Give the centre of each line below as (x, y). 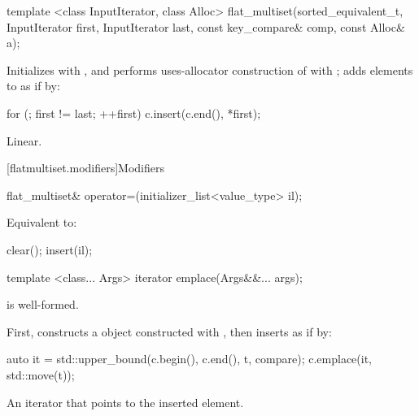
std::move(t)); (41, 374)
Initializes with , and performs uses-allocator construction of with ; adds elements (210, 69)
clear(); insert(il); (50, 249)
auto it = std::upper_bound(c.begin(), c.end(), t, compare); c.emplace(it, (189, 359)
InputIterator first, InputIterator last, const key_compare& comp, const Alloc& (206, 26)
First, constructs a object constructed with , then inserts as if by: (169, 331)
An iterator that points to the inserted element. (125, 402)
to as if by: (33, 86)
